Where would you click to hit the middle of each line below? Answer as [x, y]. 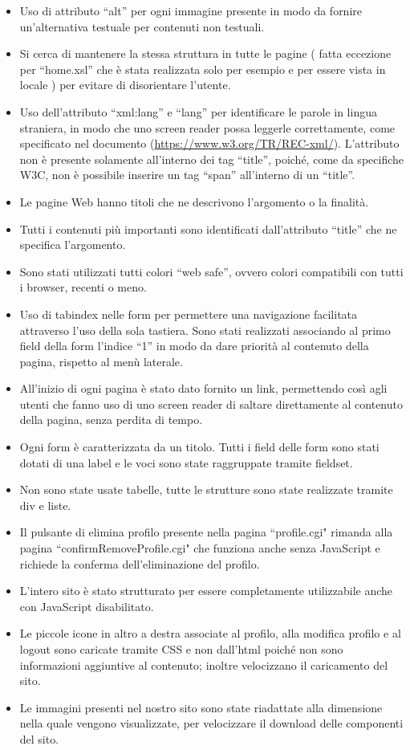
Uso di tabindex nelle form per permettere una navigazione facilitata [189, 314]
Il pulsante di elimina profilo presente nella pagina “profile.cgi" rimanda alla [206, 532]
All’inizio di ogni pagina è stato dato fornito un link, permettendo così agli [203, 388]
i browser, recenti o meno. [83, 287]
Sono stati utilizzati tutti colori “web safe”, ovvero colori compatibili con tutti [211, 271]
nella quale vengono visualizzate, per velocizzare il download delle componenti [211, 723]
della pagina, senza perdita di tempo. [111, 420]
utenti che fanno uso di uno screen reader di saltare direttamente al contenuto [211, 404]
